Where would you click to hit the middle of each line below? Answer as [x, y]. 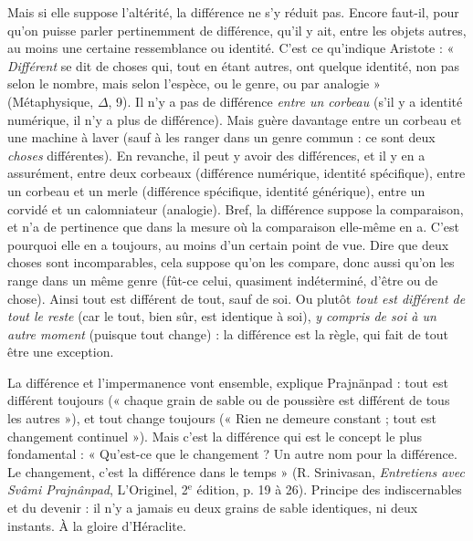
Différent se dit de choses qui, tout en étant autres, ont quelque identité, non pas [234, 65]
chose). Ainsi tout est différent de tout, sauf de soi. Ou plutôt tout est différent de [236, 298]
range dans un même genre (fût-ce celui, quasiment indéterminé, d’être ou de [223, 280]
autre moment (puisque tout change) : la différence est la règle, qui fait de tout [228, 333]
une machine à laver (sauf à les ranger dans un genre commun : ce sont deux [221, 137]
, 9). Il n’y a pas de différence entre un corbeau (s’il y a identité [285, 101]
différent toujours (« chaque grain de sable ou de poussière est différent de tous [229, 400]
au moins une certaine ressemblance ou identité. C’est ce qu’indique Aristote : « [231, 48]
